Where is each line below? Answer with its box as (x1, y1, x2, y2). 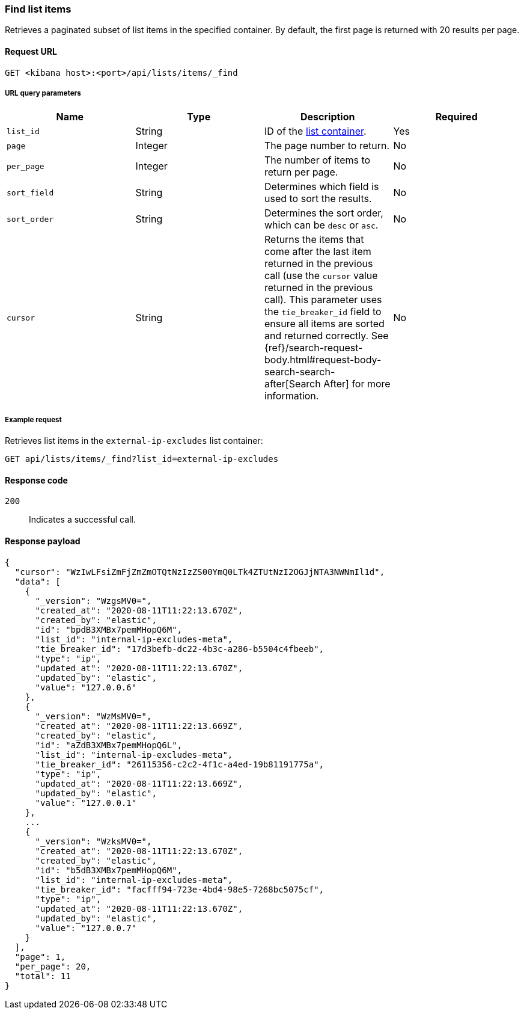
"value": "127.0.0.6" (35, 682, 137, 692)
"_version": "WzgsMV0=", (35, 595, 152, 606)
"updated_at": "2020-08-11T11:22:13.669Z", (35, 778, 243, 788)
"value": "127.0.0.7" (35, 923, 137, 933)
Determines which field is (264, 180, 379, 193)
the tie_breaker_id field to (264, 306, 382, 318)
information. (264, 390, 319, 402)
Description (300, 111, 355, 123)
